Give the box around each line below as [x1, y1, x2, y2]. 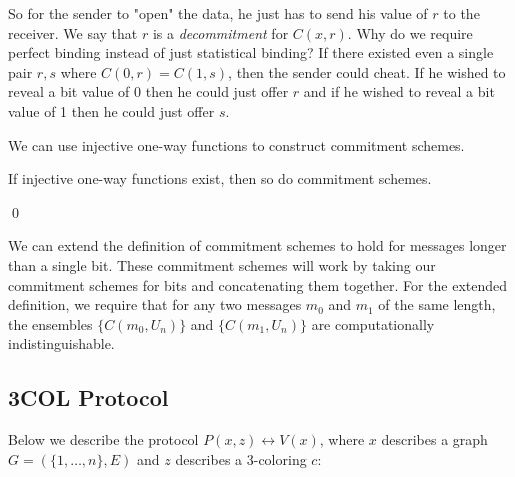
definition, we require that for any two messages [8, 294, 302, 315]
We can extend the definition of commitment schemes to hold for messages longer [8, 235, 507, 256]
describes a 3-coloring [175, 448, 307, 469]
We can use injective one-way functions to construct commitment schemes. [8, 134, 465, 155]
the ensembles [8, 313, 93, 334]
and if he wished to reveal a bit [303, 81, 495, 102]
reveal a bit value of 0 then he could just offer [8, 81, 289, 102]
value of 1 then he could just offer [8, 100, 215, 121]
